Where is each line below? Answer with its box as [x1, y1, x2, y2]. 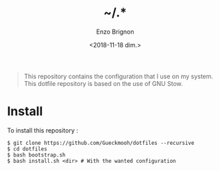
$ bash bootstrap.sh [7, 151, 66, 159]
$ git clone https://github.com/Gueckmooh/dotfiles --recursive [7, 139, 195, 146]
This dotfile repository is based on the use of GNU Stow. [23, 79, 183, 87]
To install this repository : [7, 126, 79, 135]
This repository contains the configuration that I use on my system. [23, 72, 214, 80]
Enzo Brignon [95, 27, 135, 36]
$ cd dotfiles [7, 146, 48, 152]
